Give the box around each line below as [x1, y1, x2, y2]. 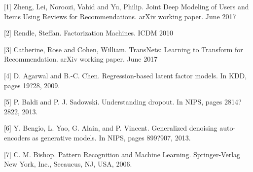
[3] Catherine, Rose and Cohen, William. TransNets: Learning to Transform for [4, 44, 243, 54]
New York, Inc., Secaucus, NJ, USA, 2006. [4, 159, 132, 169]
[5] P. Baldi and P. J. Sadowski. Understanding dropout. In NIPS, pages [4, 97, 222, 107]
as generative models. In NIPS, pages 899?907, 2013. [32, 132, 191, 142]
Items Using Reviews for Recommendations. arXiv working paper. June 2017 [4, 11, 236, 21]
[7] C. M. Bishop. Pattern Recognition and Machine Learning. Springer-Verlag [4, 149, 241, 159]
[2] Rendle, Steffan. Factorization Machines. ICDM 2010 [4, 28, 173, 38]
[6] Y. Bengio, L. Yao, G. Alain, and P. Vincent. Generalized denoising [4, 123, 217, 133]
